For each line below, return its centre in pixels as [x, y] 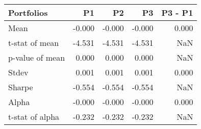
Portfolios [28, 12]
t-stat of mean [34, 43]
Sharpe [21, 87]
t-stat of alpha [34, 117]
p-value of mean [37, 57]
